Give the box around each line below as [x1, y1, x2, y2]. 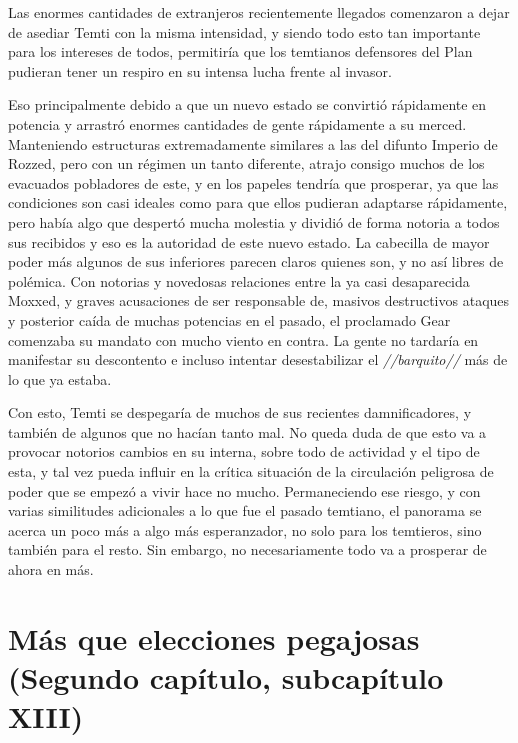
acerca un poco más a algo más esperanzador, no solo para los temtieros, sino [8, 519, 482, 540]
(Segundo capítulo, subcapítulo [8, 657, 444, 697]
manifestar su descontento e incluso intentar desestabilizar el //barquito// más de [8, 349, 508, 370]
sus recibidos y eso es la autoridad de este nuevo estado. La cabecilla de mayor [8, 231, 490, 252]
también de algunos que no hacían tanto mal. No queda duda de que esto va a [8, 421, 487, 442]
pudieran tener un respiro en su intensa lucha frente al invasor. [8, 60, 393, 81]
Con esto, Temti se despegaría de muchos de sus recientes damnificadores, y [8, 402, 472, 423]
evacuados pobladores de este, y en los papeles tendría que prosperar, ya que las [8, 172, 499, 193]
